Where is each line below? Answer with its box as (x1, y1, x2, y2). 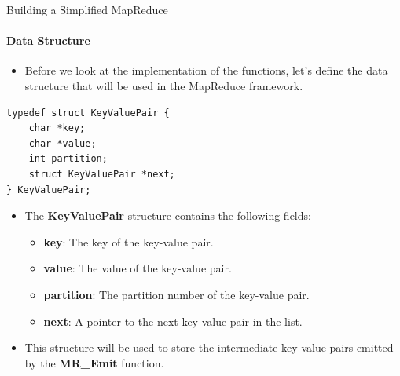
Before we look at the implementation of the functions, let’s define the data (24, 62, 388, 78)
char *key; (28, 122, 86, 134)
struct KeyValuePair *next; (28, 168, 175, 180)
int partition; (28, 153, 108, 165)
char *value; (28, 137, 97, 149)
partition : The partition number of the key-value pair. (43, 286, 310, 302)
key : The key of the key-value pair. (43, 233, 214, 250)
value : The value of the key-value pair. (43, 260, 232, 276)
